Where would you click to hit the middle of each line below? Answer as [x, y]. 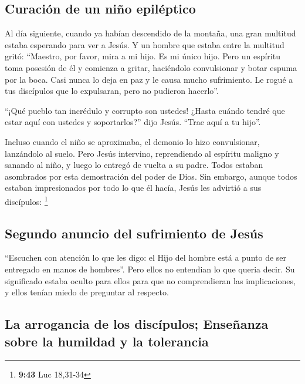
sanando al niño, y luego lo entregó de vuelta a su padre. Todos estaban [134, 165]
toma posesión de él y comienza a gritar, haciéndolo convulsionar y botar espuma [151, 67]
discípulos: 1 [26, 200]
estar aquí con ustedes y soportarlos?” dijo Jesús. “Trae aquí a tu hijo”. [133, 122]
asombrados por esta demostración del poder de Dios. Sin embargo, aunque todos [151, 176]
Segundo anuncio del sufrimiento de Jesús [134, 233]
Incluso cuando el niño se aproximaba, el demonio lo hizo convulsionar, [132, 141]
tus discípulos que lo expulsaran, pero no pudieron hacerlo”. [112, 91]
